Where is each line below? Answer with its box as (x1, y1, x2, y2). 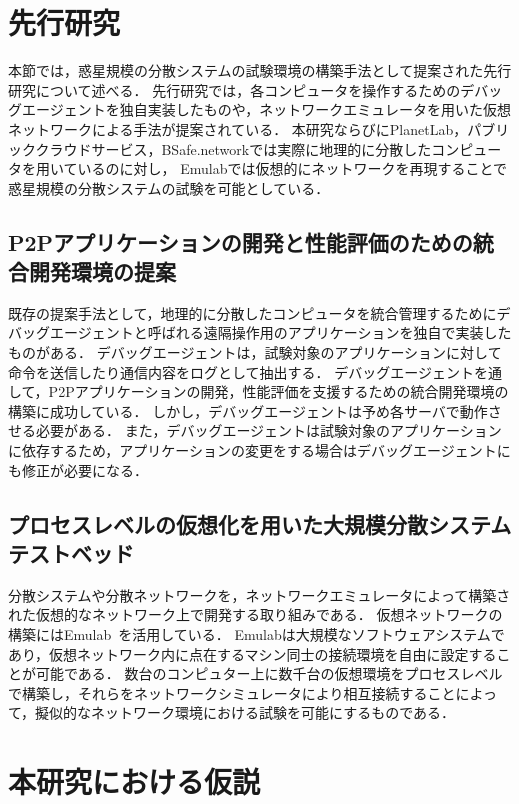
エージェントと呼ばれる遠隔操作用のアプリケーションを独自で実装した (49, 322, 512, 343)
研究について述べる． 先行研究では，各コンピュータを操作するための (8, 79, 461, 100)
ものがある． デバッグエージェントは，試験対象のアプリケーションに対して (8, 342, 502, 363)
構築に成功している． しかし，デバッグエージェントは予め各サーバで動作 (8, 400, 488, 421)
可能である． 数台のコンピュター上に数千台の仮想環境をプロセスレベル (35, 663, 503, 684)
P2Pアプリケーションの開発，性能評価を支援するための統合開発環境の (48, 381, 509, 402)
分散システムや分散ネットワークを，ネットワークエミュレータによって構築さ (8, 584, 511, 605)
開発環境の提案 (28, 256, 176, 287)
